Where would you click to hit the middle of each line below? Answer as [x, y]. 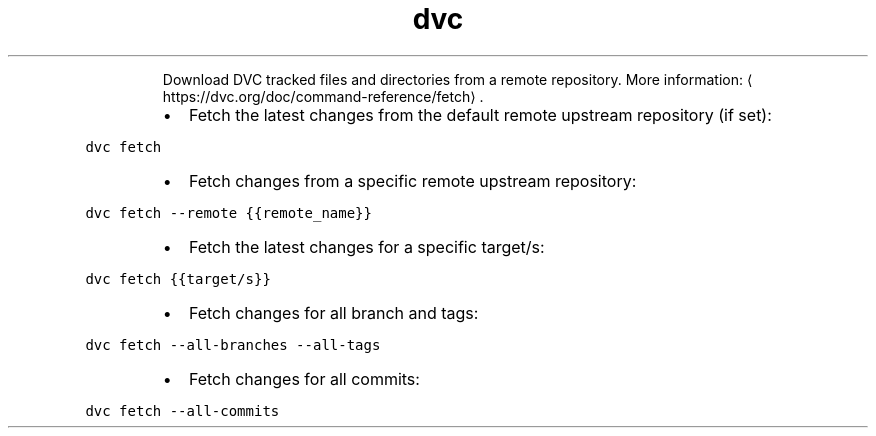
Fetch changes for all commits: [304, 378]
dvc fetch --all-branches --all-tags [233, 344]
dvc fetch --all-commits [182, 410]
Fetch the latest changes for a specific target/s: [366, 246]
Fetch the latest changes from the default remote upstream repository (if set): [480, 114]
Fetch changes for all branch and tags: [333, 312]
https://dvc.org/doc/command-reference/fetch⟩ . [323, 96]
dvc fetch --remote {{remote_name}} [228, 212]
